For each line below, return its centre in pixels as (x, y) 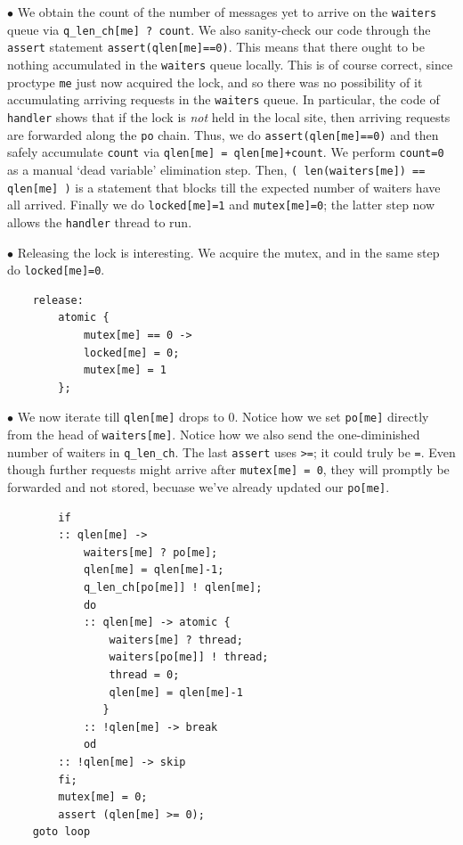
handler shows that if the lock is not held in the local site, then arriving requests (229, 116)
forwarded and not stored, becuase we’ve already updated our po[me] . (199, 486)
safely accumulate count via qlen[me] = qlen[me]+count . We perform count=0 (226, 152)
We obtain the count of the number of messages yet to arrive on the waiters (227, 12)
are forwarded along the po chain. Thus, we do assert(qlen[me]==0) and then (223, 134)
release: (58, 300)
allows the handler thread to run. (100, 222)
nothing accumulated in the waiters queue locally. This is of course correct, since (230, 64)
